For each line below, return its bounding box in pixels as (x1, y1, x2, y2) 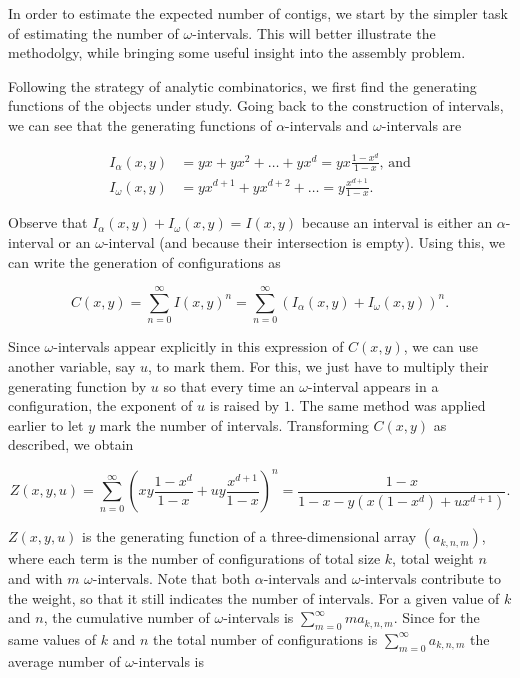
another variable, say (8, 355, 136, 376)
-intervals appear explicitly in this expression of (53, 336, 344, 357)
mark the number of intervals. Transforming (99, 414, 369, 435)
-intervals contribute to (360, 567, 501, 588)
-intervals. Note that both (92, 567, 251, 588)
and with (8, 567, 63, 588)
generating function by (8, 375, 147, 396)
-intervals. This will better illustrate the (192, 22, 436, 43)
